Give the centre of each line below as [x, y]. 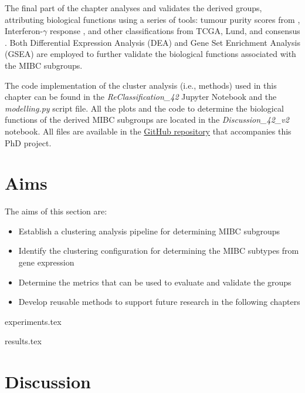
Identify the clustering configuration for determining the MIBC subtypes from [159, 251]
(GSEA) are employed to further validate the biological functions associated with [150, 54]
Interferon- [24, 31]
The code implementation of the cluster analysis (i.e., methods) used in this [141, 85]
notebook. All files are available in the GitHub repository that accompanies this [148, 131]
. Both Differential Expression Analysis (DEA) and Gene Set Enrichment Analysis [152, 42]
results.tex [23, 341]
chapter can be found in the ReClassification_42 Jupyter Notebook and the [141, 97]
